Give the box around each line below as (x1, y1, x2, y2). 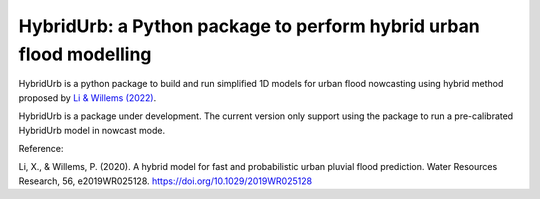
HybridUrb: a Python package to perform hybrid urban (18, 15, 480, 37)
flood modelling (18, 43, 152, 65)
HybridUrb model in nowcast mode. (18, 124, 166, 136)
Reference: (18, 142, 64, 154)
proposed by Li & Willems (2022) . (18, 91, 157, 104)
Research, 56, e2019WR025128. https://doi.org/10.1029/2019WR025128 (18, 175, 313, 187)
